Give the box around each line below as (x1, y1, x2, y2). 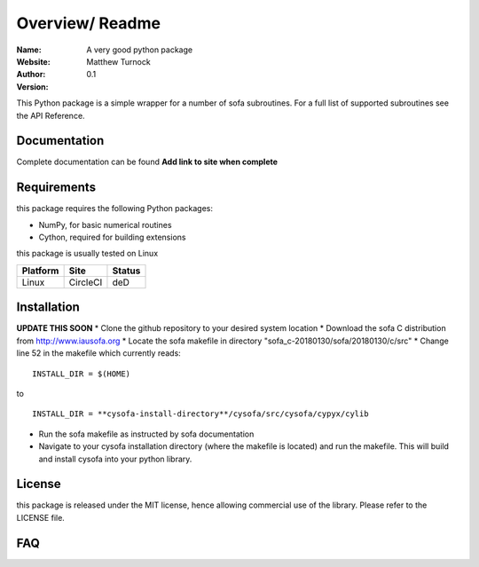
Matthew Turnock (86, 56, 151, 67)
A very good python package (86, 44, 193, 55)
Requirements (16, 180, 97, 195)
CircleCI (68, 276, 103, 288)
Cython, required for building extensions (38, 232, 186, 243)
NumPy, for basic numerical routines (38, 219, 172, 230)
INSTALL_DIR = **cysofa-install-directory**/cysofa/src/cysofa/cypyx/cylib (32, 409, 369, 419)
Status (112, 264, 141, 277)
